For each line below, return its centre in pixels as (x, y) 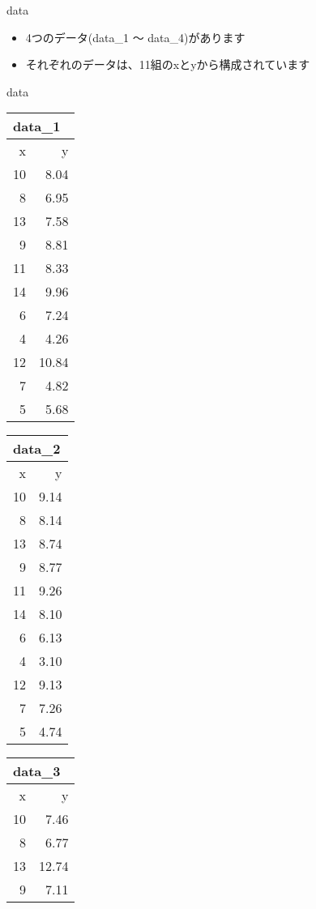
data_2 (37, 449)
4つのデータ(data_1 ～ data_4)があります (135, 37)
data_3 (37, 771)
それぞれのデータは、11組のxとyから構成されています (168, 64)
